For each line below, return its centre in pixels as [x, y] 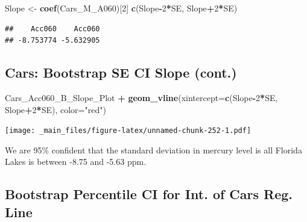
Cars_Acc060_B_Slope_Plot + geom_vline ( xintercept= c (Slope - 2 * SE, [141, 97]
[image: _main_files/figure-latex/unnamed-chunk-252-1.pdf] [128, 131]
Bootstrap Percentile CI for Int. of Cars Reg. [149, 194]
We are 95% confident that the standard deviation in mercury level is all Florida [153, 150]
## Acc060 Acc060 [52, 29]
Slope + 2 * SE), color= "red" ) [55, 109]
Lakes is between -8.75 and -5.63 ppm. [76, 162]
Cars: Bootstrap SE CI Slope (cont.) [121, 72]
